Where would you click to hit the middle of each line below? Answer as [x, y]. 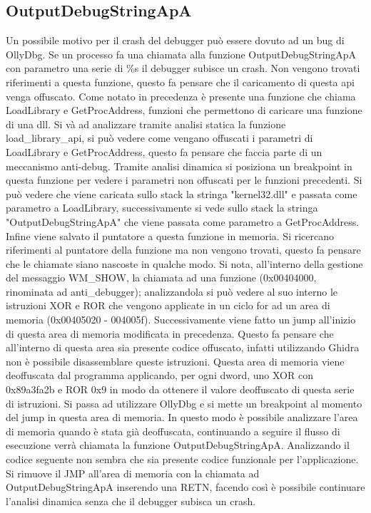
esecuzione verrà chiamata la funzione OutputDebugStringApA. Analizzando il [178, 445]
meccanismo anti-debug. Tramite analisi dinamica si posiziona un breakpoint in [179, 166]
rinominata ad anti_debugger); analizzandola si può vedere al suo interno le [172, 291]
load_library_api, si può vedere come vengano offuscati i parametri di [159, 138]
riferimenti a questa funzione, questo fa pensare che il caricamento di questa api [180, 82]
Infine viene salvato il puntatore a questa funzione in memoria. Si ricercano [170, 235]
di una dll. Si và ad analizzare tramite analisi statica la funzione [146, 124]
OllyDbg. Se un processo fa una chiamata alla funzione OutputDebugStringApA [181, 54]
